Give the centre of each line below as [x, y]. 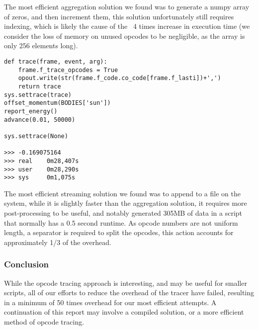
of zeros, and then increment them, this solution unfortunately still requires [119, 16]
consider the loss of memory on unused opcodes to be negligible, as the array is [125, 36]
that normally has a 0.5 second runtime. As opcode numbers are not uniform [121, 222]
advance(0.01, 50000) [40, 120]
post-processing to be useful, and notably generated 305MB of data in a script [123, 213]
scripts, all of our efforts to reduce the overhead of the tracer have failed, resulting [129, 292]
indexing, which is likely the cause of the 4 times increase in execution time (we [127, 26]
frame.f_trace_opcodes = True [68, 70]
